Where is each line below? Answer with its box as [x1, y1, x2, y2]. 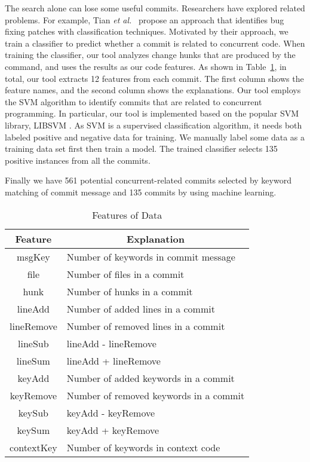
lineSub [18, 336, 49, 350]
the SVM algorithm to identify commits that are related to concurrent [5, 95, 262, 108]
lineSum [16, 353, 50, 368]
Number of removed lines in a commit [66, 319, 225, 333]
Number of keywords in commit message [66, 249, 235, 264]
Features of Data [92, 207, 162, 222]
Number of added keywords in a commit [66, 371, 235, 385]
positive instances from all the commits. [5, 154, 151, 166]
